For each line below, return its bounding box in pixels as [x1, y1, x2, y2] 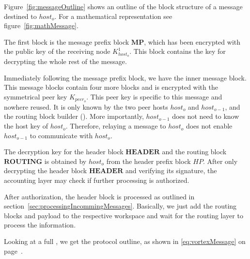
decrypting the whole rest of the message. [4, 56, 127, 66]
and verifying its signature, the [125, 165, 217, 176]
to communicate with [30, 130, 93, 140]
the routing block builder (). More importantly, [4, 111, 144, 121]
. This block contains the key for [129, 46, 226, 56]
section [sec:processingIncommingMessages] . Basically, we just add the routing [4, 201, 237, 211]
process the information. [4, 220, 76, 230]
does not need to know [172, 111, 239, 121]
